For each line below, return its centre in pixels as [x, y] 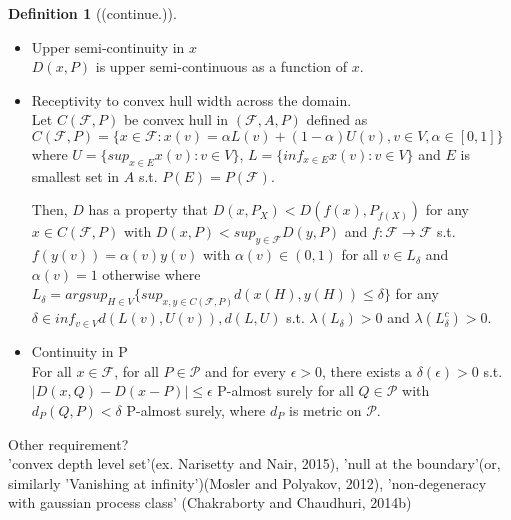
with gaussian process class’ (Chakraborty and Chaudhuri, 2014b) [210, 502]
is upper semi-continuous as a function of [221, 66]
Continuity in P [79, 351]
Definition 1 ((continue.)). [92, 13]
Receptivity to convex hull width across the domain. [191, 99]
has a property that [148, 209]
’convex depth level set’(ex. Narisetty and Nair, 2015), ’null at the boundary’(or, [254, 463]
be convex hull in [176, 119]
